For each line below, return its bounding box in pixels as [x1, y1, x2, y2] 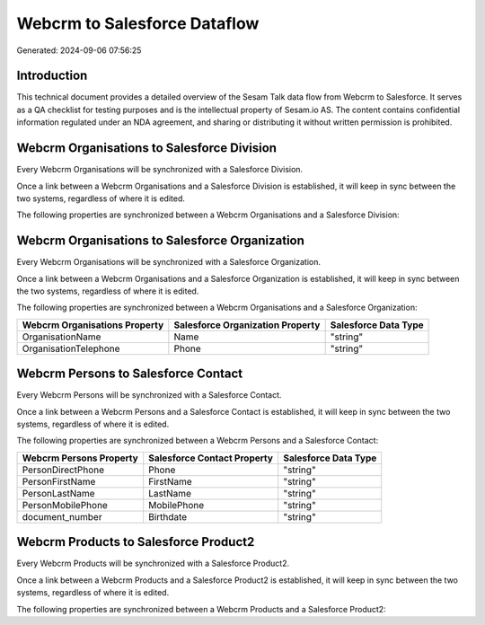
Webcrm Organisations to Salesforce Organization [16, 233, 305, 249]
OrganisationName [22, 330, 101, 343]
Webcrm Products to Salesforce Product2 [16, 534, 255, 550]
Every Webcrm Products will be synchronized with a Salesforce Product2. [16, 558, 290, 569]
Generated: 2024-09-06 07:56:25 [16, 45, 142, 56]
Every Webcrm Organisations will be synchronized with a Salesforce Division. [16, 164, 304, 175]
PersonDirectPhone [22, 463, 105, 476]
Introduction [16, 68, 88, 84]
